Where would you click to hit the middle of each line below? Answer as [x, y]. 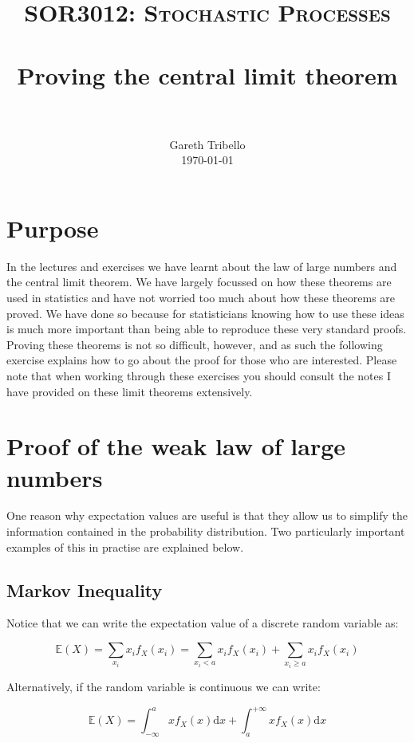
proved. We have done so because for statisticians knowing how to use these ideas [205, 313]
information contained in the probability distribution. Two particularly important [206, 531]
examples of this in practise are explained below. [125, 546]
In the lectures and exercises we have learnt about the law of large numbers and [202, 266]
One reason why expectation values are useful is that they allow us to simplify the [207, 515]
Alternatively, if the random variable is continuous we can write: [164, 687]
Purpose [53, 228]
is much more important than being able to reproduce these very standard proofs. [207, 329]
